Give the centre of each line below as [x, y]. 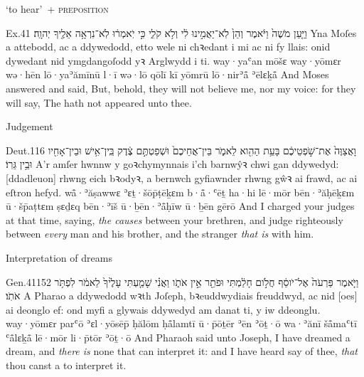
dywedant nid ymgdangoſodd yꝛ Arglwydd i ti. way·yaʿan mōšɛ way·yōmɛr [173, 60]
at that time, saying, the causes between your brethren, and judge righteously [175, 219]
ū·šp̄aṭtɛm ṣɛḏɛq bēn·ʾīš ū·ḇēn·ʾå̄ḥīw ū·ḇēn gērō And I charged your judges [180, 206]
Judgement [30, 126]
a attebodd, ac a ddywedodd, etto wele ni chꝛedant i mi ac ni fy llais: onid [168, 47]
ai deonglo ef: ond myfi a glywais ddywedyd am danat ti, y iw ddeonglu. [163, 309]
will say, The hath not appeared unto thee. [99, 102]
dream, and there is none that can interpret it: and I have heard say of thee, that [182, 351]
